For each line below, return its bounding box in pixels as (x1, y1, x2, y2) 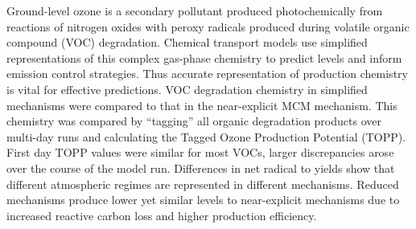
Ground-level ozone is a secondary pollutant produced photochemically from (6, 2, 383, 18)
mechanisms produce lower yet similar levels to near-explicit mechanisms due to (6, 191, 400, 208)
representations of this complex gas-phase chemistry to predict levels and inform (6, 49, 402, 66)
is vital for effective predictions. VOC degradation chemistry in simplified (6, 80, 368, 97)
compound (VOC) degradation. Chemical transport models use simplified (6, 34, 368, 51)
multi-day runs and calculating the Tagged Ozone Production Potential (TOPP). (6, 128, 406, 145)
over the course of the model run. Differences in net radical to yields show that (6, 159, 395, 176)
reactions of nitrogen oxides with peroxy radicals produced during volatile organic (6, 18, 410, 35)
